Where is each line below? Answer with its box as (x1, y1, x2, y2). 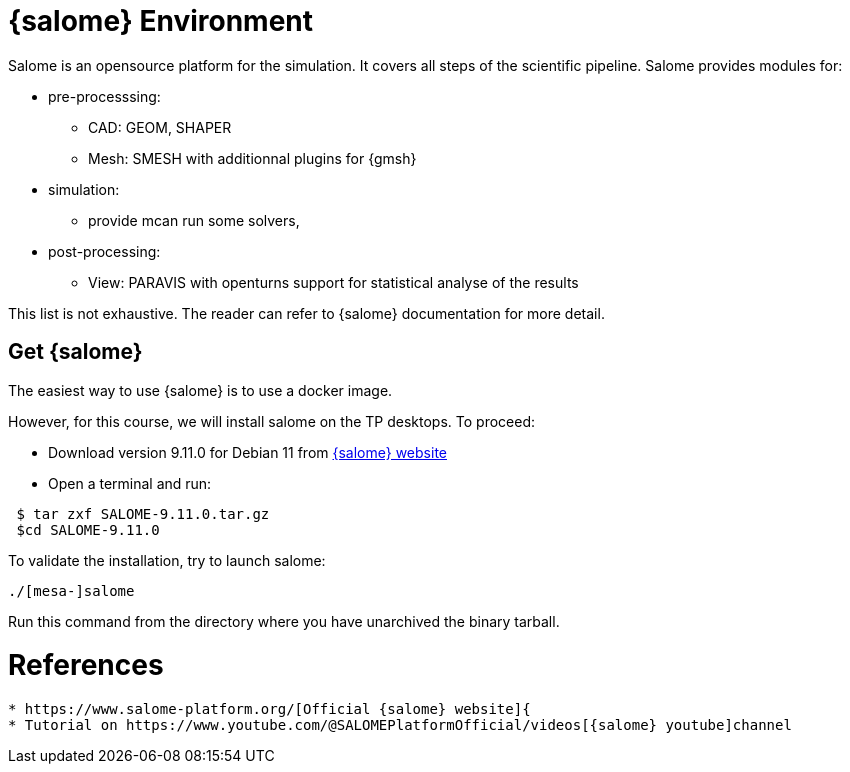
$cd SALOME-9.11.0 (16, 521, 160, 538)
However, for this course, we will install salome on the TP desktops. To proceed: (8, 412, 535, 430)
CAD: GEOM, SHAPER (88, 118, 232, 136)
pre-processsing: (48, 87, 161, 105)
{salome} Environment (8, 4, 314, 38)
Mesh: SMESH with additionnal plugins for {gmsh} (88, 149, 417, 167)
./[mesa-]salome (8, 582, 135, 599)
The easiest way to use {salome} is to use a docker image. (8, 381, 393, 399)
